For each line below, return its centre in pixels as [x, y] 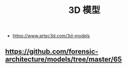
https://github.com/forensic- [52, 51]
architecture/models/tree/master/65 [63, 59]
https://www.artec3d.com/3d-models [51, 36]
